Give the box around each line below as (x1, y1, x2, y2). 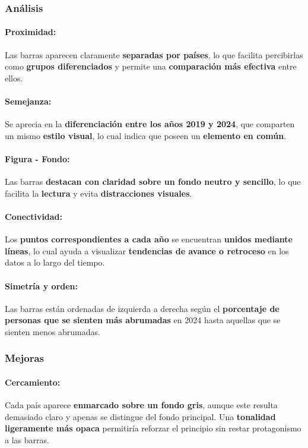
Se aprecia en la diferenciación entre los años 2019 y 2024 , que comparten (5, 118, 295, 130)
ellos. (5, 71, 23, 84)
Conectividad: (5, 210, 63, 222)
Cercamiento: (5, 376, 61, 388)
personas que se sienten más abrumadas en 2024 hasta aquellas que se (5, 314, 281, 326)
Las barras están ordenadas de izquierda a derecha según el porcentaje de (5, 302, 280, 314)
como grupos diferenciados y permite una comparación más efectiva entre (5, 60, 297, 72)
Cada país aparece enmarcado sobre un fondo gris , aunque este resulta (5, 399, 278, 411)
